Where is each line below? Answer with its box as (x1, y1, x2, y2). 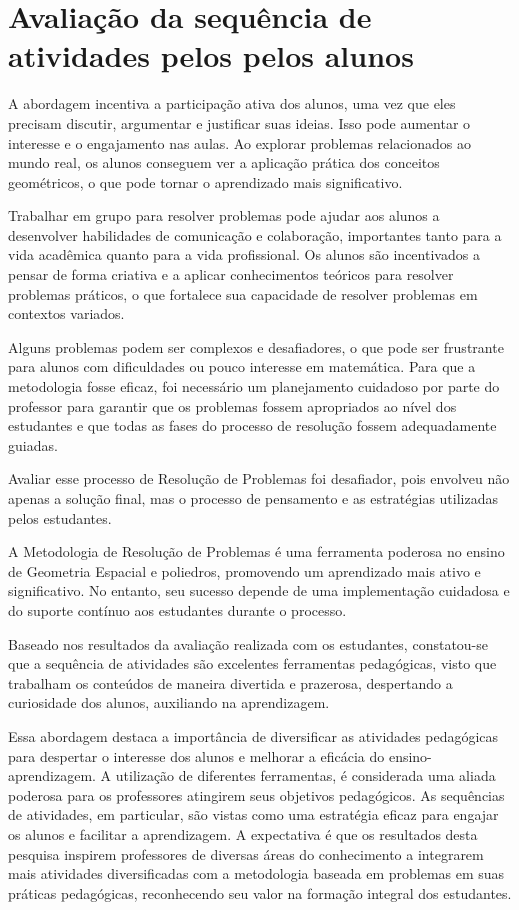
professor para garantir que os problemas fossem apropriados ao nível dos (8, 395, 457, 416)
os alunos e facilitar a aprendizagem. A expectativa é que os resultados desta (8, 823, 478, 844)
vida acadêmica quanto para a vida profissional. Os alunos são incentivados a (8, 244, 480, 265)
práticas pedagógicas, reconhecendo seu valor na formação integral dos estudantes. (8, 882, 512, 903)
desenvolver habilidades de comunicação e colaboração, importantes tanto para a (8, 224, 502, 245)
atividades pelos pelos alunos (8, 35, 414, 76)
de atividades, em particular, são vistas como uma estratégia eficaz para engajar (8, 804, 499, 825)
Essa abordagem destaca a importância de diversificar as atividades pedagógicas (8, 725, 499, 746)
